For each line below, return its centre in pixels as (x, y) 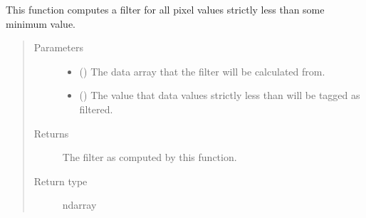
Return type (61, 181)
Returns (51, 133)
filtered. (96, 109)
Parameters (58, 47)
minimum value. (41, 23)
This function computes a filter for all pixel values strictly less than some (165, 9)
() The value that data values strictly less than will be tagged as (220, 95)
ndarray (79, 205)
